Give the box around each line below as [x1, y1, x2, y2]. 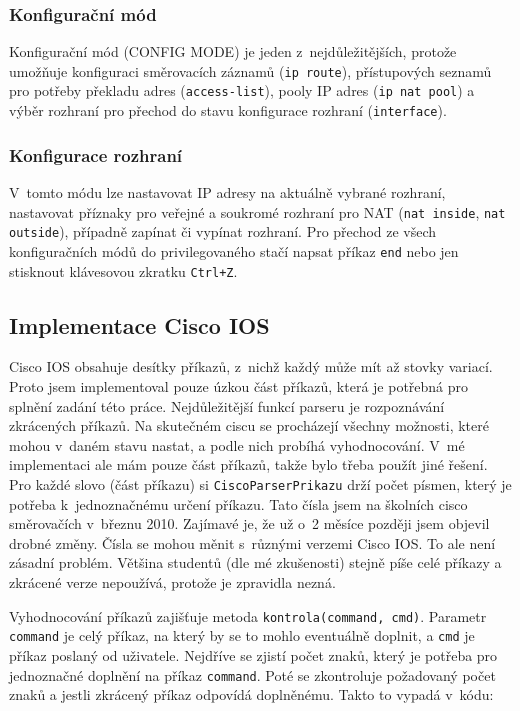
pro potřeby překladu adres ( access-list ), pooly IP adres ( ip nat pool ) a [9, 80, 475, 101]
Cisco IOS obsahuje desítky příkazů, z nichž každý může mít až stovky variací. [9, 356, 493, 377]
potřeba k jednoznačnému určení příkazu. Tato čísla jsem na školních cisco [9, 493, 468, 514]
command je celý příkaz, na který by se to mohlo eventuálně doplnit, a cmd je [9, 625, 475, 646]
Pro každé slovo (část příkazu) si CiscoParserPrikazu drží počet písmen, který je [9, 473, 512, 494]
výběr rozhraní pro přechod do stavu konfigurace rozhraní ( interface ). [9, 100, 447, 121]
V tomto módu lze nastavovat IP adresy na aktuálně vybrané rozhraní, [9, 182, 446, 202]
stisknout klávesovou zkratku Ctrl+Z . [9, 260, 238, 281]
